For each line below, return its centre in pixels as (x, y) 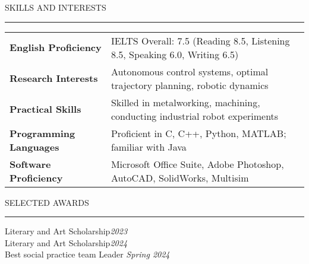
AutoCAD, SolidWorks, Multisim (180, 177)
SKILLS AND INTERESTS (56, 7)
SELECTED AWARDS (47, 202)
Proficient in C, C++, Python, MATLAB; (198, 133)
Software (30, 164)
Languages (34, 147)
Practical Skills (45, 109)
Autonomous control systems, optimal (190, 71)
